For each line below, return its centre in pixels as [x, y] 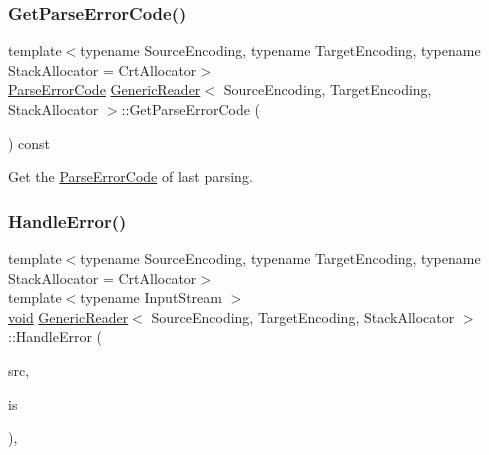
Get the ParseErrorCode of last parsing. [130, 176]
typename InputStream [151, 297]
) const [29, 142]
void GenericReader [68, 316]
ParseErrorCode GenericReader [104, 89]
